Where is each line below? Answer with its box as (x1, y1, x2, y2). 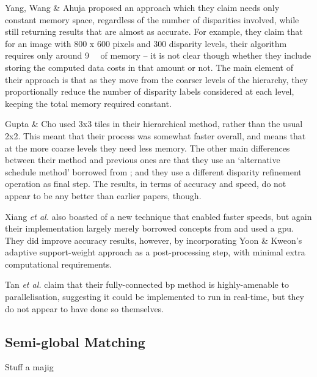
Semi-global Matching (5, 332, 145, 351)
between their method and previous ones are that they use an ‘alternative (5, 153, 280, 166)
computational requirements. (5, 257, 112, 270)
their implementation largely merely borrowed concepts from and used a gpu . (5, 222, 294, 235)
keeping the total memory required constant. (5, 97, 172, 109)
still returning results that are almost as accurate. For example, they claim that (5, 25, 303, 38)
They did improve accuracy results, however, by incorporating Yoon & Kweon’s (5, 233, 302, 246)
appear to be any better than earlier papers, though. (5, 189, 202, 202)
